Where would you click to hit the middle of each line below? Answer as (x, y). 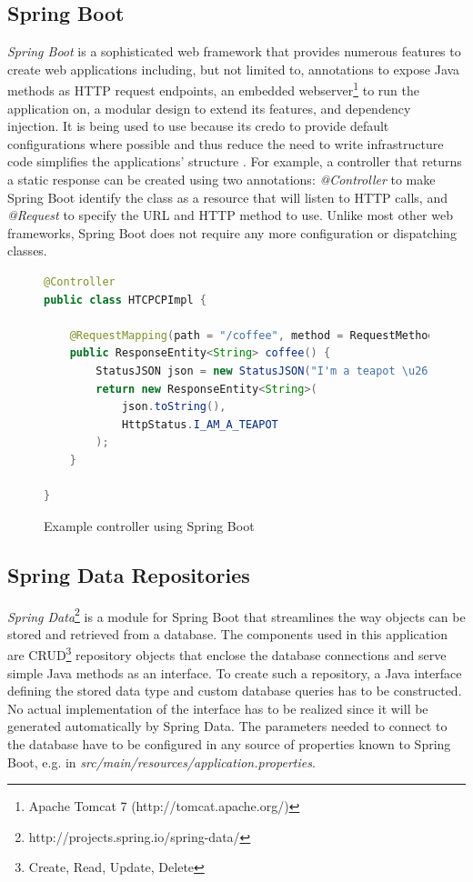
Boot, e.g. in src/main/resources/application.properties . (161, 762)
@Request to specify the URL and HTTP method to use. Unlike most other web (230, 215)
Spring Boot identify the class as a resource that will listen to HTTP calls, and (227, 197)
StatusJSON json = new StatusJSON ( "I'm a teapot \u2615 (268, 371)
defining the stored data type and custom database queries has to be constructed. (235, 691)
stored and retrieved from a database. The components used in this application (227, 633)
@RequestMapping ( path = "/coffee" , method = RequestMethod (252, 335)
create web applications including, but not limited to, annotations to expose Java (234, 69)
